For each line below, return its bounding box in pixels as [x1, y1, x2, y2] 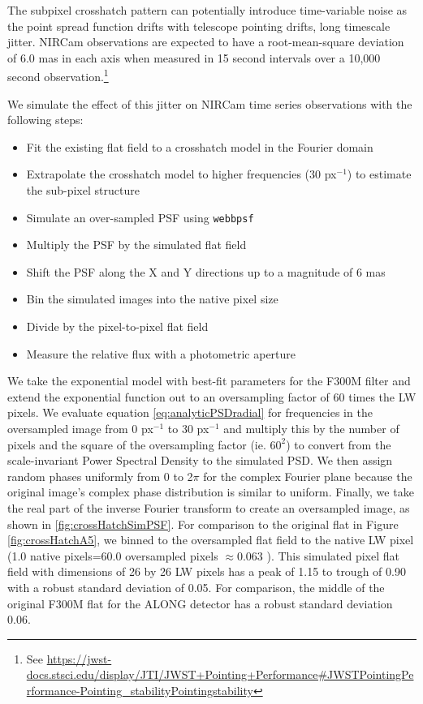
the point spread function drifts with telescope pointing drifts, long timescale [7, 17, 391, 34]
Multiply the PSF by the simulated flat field [26, 236, 247, 253]
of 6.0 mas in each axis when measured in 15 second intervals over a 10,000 [7, 49, 381, 66]
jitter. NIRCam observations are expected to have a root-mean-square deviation [7, 33, 404, 50]
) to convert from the [286, 436, 391, 453]
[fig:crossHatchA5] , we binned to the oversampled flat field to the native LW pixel [7, 531, 414, 548]
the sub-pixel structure [26, 182, 140, 198]
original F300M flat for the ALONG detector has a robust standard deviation [7, 595, 393, 612]
